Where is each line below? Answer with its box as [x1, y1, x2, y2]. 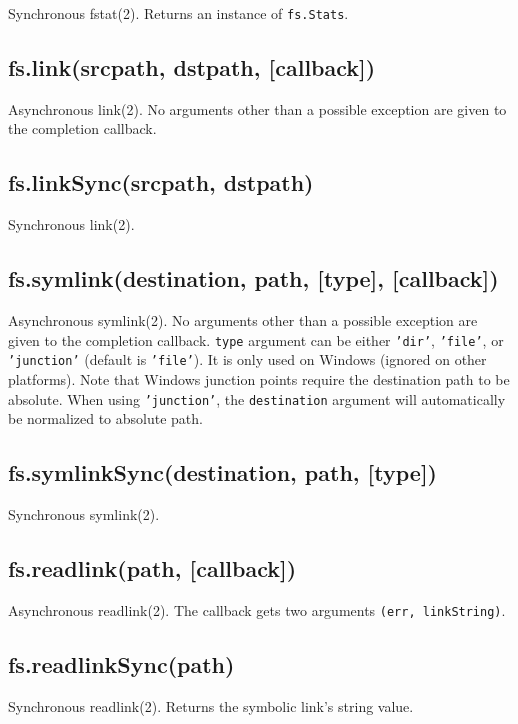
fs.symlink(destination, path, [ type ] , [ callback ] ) [8, 263, 499, 294]
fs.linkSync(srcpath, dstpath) [8, 167, 314, 198]
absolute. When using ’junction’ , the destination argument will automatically [8, 388, 506, 409]
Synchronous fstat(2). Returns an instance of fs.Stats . [8, 3, 349, 23]
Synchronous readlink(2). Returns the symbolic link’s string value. [8, 695, 414, 716]
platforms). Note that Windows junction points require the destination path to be [8, 368, 510, 389]
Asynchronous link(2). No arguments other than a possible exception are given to [8, 98, 507, 119]
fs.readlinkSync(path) [8, 648, 235, 679]
